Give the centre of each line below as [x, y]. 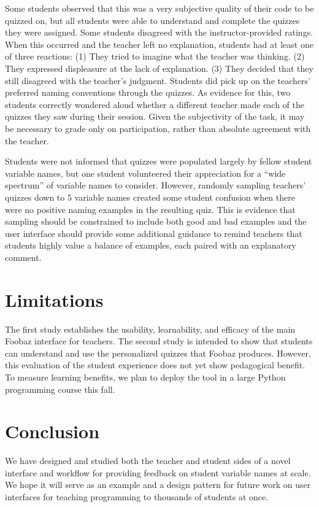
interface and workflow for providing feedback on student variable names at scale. [158, 472]
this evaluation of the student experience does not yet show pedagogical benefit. [155, 365]
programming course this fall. [60, 389]
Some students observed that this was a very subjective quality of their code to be [159, 8]
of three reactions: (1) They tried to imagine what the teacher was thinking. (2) [155, 56]
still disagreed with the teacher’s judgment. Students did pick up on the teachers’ [158, 80]
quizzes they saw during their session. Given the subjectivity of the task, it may [155, 116]
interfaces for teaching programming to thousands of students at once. [137, 497]
